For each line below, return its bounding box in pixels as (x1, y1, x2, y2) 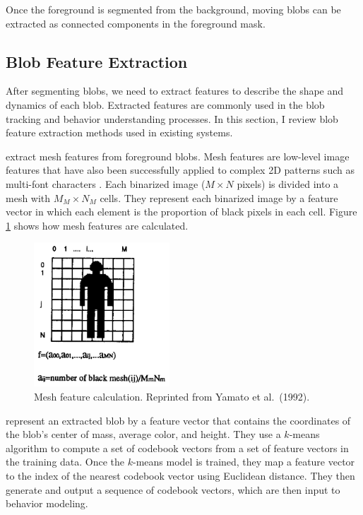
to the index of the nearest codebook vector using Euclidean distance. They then (6, 468, 355, 483)
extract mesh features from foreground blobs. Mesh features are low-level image (6, 148, 350, 163)
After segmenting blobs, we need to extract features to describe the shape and (6, 83, 344, 98)
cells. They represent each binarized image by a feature (100, 190, 338, 205)
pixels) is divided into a (237, 176, 339, 191)
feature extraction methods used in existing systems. (6, 125, 233, 140)
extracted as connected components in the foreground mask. (6, 16, 266, 30)
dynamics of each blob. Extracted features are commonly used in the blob (6, 97, 325, 112)
